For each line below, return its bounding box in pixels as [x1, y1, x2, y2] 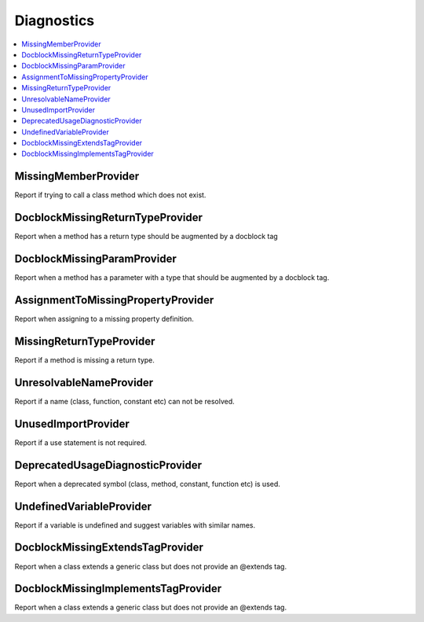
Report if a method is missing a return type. [14, 355, 155, 365]
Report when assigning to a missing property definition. [14, 315, 194, 324]
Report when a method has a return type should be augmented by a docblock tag [14, 232, 278, 241]
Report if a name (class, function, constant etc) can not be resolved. [14, 396, 235, 406]
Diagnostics [14, 12, 95, 29]
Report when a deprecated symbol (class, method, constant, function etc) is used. [14, 479, 280, 488]
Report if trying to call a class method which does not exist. [14, 190, 207, 200]
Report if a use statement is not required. [14, 437, 147, 447]
